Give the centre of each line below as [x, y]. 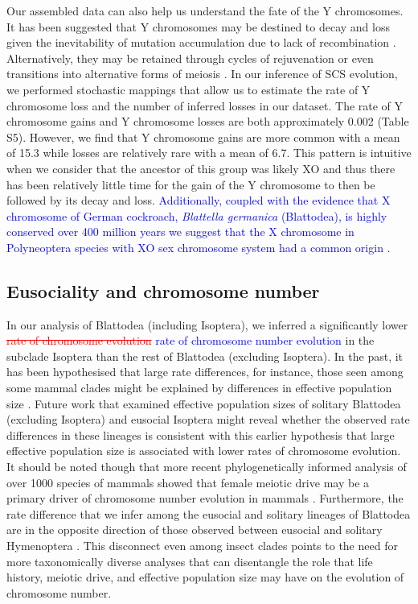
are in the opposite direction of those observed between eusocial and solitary [195, 530]
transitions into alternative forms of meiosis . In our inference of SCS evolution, [202, 74]
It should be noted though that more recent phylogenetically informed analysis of [207, 467]
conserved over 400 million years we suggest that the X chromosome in [180, 232]
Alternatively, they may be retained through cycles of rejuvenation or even [190, 58]
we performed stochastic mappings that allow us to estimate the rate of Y [189, 89]
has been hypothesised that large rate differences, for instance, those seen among [205, 372]
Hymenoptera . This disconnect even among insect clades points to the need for [202, 546]
